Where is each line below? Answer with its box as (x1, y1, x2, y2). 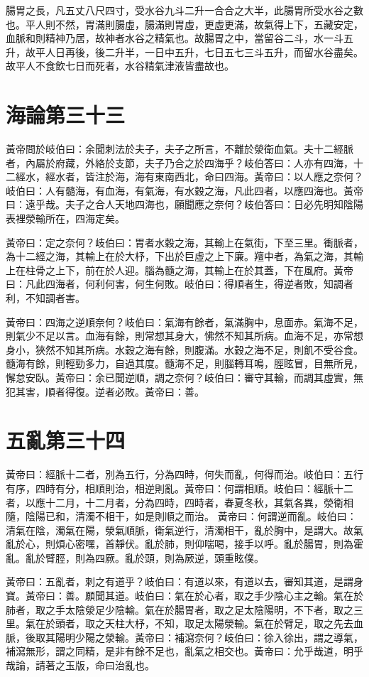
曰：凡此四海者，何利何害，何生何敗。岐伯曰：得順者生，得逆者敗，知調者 (6, 276, 353, 291)
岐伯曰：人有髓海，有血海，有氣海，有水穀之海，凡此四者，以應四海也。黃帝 (6, 183, 363, 197)
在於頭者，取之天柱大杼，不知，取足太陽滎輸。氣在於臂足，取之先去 (35, 616, 353, 631)
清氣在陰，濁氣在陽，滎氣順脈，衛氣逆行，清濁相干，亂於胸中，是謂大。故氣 (6, 522, 363, 537)
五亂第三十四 (6, 426, 126, 455)
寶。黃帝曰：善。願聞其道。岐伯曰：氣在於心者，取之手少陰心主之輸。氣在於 (6, 588, 363, 603)
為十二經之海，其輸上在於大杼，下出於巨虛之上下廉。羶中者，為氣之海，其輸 (6, 249, 363, 264)
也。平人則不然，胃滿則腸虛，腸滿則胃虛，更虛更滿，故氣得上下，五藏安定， (6, 16, 363, 31)
